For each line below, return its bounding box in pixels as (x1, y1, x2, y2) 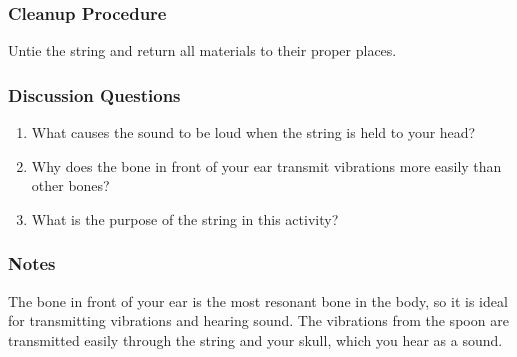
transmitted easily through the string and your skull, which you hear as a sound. (8, 329, 503, 350)
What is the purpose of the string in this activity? (31, 208, 339, 229)
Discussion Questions (8, 82, 181, 107)
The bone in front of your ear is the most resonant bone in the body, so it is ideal (8, 290, 508, 311)
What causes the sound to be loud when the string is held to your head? (31, 122, 476, 143)
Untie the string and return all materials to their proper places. (8, 40, 397, 61)
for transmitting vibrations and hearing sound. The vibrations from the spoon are (8, 310, 509, 331)
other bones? (31, 175, 110, 196)
